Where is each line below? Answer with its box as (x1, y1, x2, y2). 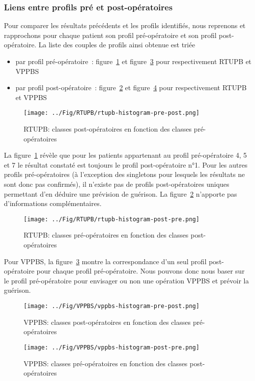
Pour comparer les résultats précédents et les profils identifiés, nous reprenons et (4, 20, 246, 31)
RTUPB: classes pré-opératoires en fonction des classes (24, 230, 189, 240)
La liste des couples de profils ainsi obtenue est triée (38, 39, 195, 50)
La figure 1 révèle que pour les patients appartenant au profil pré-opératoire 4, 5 (4, 150, 247, 160)
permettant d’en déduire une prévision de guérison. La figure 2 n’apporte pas (4, 188, 237, 199)
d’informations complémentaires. (4, 198, 102, 208)
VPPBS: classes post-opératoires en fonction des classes (24, 316, 191, 327)
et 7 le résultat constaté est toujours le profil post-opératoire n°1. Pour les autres (4, 159, 248, 170)
